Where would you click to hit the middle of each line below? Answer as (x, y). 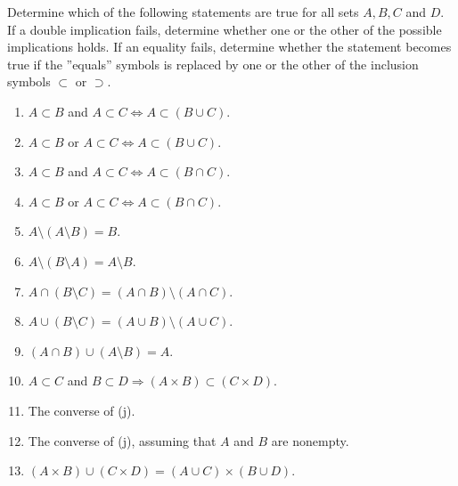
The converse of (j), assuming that (122, 440)
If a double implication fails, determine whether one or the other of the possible (225, 29)
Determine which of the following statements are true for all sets (183, 12)
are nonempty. (310, 440)
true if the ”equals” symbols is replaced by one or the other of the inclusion (213, 64)
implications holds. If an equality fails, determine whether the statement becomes (229, 47)
